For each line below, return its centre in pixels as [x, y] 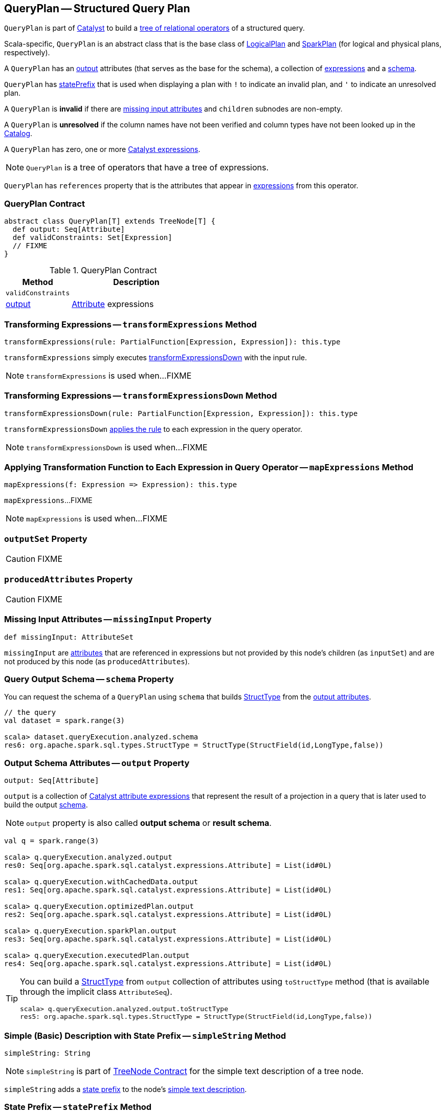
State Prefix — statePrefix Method [78, 1107]
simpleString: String [47, 1053]
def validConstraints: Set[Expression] [92, 238]
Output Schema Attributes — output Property [97, 763]
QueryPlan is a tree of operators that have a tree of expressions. [148, 168]
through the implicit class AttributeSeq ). [96, 992]
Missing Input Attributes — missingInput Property [108, 619]
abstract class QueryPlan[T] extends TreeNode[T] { [110, 221]
